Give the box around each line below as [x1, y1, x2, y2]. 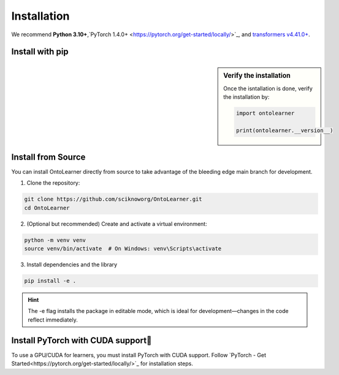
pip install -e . [24, 277, 77, 285]
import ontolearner [236, 110, 295, 117]
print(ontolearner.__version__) [236, 126, 333, 134]
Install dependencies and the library [26, 261, 118, 268]
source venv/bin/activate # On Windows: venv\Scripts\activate [24, 245, 222, 252]
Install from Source [11, 152, 86, 162]
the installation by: [223, 93, 270, 101]
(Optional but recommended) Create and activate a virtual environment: [26, 220, 208, 227]
